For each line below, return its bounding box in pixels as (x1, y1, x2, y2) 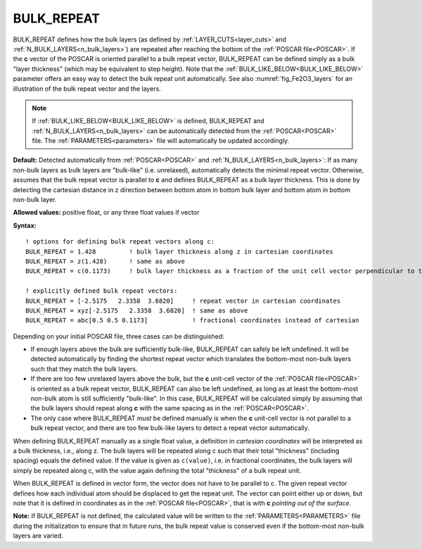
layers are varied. (13, 531, 63, 540)
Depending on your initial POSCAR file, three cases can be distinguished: (13, 332, 224, 341)
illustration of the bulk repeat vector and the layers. (13, 84, 161, 93)
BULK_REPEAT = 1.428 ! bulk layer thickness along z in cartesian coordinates (25, 247, 333, 255)
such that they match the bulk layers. (30, 365, 138, 373)
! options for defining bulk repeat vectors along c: (25, 238, 215, 246)
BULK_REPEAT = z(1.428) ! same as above (25, 257, 186, 265)
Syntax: (13, 221, 37, 229)
